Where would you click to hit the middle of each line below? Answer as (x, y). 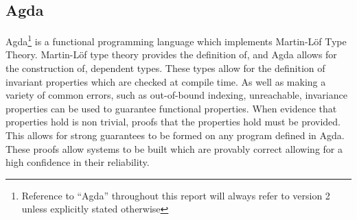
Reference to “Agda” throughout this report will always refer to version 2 (176, 195)
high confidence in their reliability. (78, 162)
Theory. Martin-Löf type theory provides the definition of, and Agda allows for (171, 54)
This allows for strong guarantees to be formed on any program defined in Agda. (175, 135)
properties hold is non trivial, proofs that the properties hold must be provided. (173, 122)
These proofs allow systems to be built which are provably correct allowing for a (174, 148)
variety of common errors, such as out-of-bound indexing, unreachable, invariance (176, 95)
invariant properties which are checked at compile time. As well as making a (166, 81)
